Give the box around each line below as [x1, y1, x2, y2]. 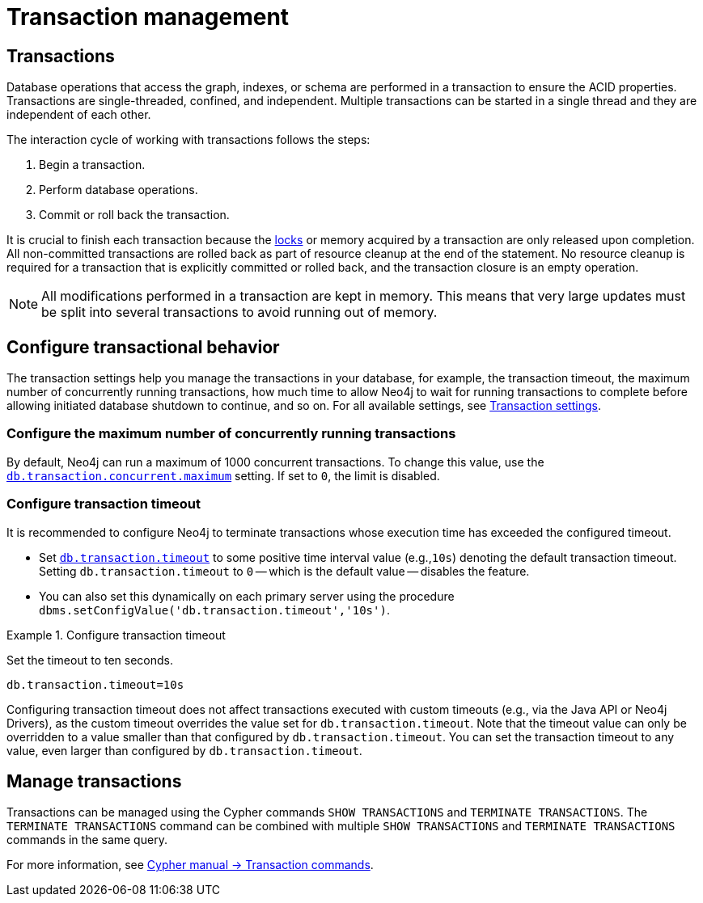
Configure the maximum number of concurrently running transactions [6, 425, 456, 442]
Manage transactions [6, 770, 182, 791]
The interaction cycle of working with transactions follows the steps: [6, 133, 371, 147]
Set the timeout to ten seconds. [6, 652, 174, 667]
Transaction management [6, 3, 290, 31]
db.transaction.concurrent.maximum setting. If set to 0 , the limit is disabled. [6, 468, 440, 483]
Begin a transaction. [39, 158, 146, 172]
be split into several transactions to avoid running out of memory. [41, 304, 438, 321]
